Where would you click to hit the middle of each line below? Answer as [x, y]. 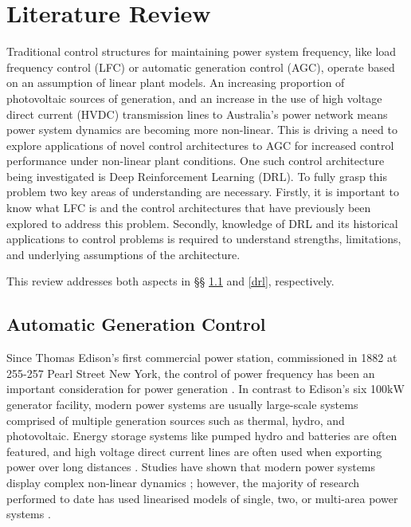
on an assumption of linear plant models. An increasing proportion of [176, 83]
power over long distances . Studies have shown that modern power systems [191, 467]
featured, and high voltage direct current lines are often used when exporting [194, 451]
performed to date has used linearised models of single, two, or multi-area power [202, 498]
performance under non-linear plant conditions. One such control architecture [196, 161]
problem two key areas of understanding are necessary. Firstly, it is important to [203, 192]
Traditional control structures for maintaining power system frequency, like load [202, 51]
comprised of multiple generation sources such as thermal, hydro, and [176, 420]
